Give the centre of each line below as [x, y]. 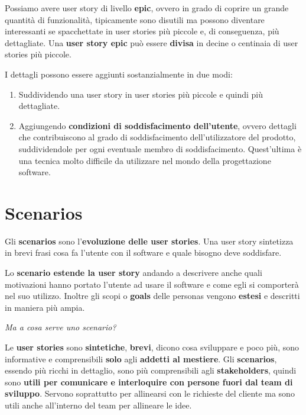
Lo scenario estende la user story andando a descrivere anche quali [134, 273]
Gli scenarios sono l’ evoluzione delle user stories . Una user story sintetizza [149, 241]
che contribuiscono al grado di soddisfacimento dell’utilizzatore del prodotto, [157, 137]
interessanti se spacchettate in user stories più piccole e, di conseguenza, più [142, 31]
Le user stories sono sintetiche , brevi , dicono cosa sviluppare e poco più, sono [152, 347]
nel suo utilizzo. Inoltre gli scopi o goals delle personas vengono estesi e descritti [152, 296]
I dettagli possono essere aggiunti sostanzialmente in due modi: [119, 74]
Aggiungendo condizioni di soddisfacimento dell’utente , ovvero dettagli [157, 125]
